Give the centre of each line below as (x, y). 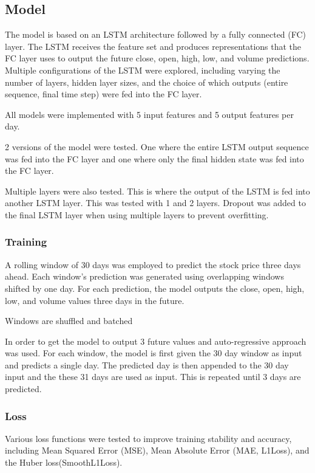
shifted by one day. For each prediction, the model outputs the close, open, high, (155, 288)
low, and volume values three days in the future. (95, 300)
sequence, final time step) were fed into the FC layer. (103, 94)
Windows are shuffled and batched (69, 321)
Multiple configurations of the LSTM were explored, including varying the (143, 70)
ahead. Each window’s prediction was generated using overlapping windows (144, 276)
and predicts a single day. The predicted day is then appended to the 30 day (147, 364)
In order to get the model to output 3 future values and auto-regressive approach (156, 341)
